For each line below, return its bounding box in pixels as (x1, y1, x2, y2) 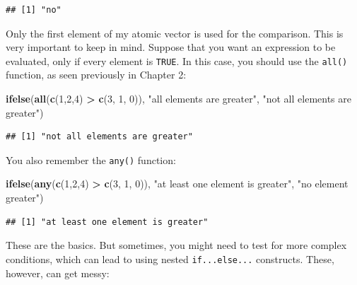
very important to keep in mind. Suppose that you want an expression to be (6, 40, 336, 54)
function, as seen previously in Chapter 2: (6, 67, 187, 82)
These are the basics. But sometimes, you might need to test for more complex (6, 238, 347, 252)
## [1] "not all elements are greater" (6, 132, 193, 142)
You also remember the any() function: (6, 152, 176, 167)
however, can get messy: (6, 265, 110, 280)
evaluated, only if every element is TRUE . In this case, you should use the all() (6, 53, 348, 68)
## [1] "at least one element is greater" (6, 216, 209, 227)
